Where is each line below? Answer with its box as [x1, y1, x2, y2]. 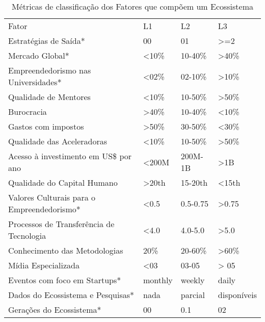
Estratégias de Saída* [8, 35, 85, 46]
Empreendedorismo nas [8, 64, 91, 76]
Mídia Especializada [8, 259, 79, 271]
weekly [180, 274, 205, 286]
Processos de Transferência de [8, 218, 115, 230]
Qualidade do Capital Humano [8, 177, 118, 188]
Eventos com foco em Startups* [8, 274, 121, 286]
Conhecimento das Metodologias [8, 244, 123, 256]
